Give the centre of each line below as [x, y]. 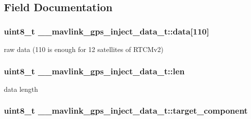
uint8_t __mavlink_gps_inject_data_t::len [94, 71]
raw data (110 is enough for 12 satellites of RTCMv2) [84, 49]
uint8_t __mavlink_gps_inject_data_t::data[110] [107, 31]
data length [21, 89]
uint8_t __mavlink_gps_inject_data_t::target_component [126, 110]
